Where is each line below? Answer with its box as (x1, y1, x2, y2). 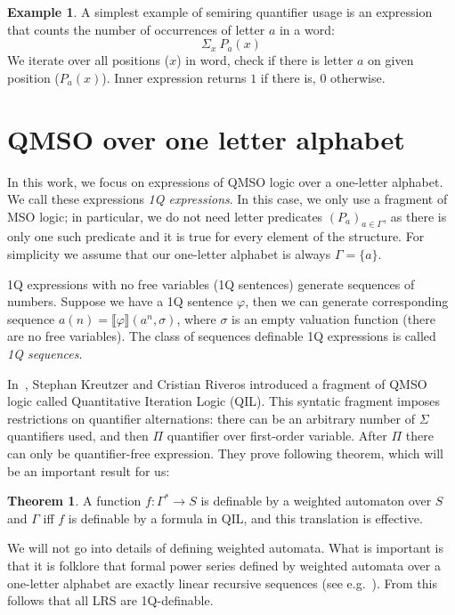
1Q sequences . (7, 344, 83, 363)
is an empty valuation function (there (232, 309, 435, 328)
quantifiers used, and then (7, 426, 149, 445)
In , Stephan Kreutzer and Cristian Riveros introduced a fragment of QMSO (7, 374, 427, 392)
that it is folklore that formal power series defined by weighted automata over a (7, 555, 441, 574)
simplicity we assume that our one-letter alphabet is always (7, 245, 331, 263)
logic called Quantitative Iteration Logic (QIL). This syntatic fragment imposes (7, 392, 441, 410)
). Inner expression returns (102, 68, 247, 86)
